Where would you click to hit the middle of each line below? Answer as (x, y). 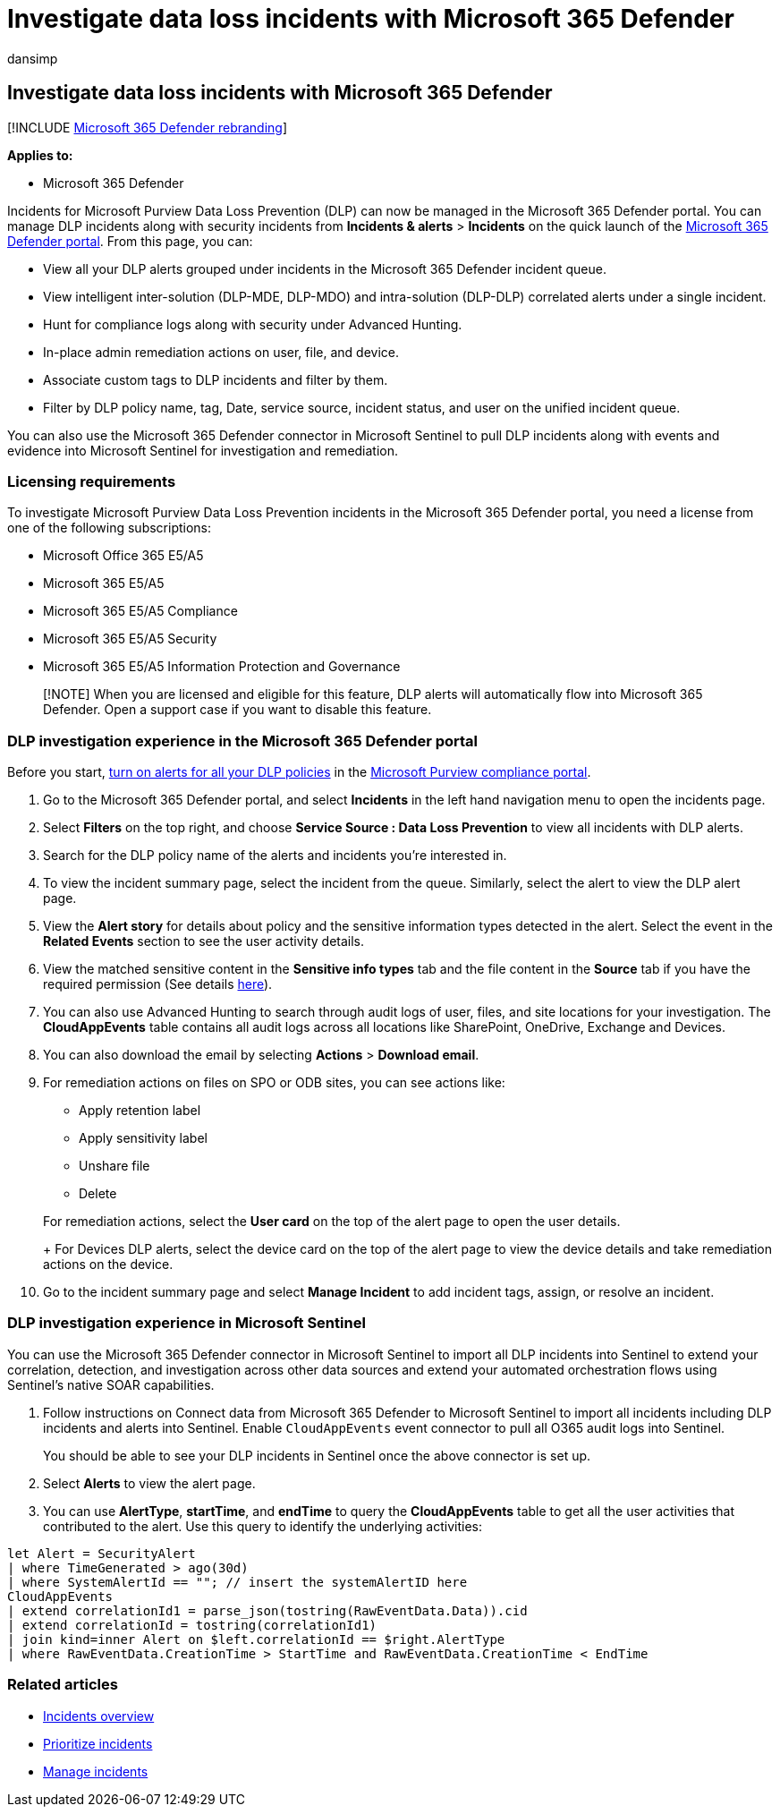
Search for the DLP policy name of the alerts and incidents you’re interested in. (275, 856)
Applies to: (40, 155)
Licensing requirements (92, 481)
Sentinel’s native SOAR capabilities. (111, 1384)
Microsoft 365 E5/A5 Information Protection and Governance (222, 667)
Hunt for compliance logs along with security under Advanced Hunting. (253, 324)
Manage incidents (96, 1771)
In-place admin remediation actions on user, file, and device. (221, 352)
